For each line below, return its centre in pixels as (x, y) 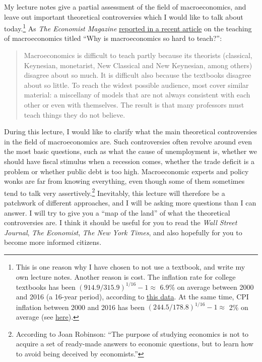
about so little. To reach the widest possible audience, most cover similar (136, 85)
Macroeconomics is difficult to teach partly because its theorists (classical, (138, 55)
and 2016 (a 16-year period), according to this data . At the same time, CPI (132, 297)
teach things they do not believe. (75, 114)
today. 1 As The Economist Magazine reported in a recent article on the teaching (128, 28)
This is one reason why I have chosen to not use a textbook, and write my (130, 266)
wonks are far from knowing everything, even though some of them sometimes (124, 181)
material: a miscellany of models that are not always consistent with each (137, 95)
